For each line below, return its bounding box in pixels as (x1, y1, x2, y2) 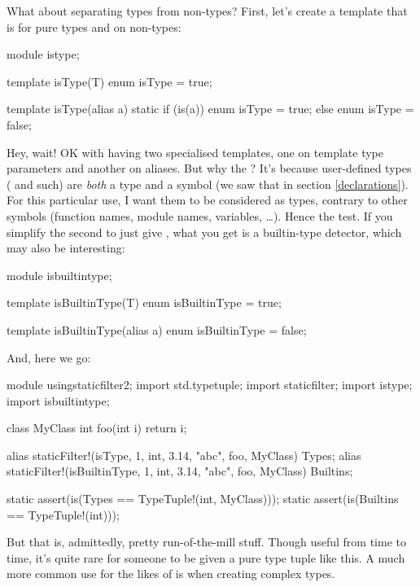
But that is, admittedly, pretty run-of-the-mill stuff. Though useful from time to (7, 533, 406, 550)
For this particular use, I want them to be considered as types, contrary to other (7, 191, 408, 208)
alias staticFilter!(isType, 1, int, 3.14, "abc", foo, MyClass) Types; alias (7, 446, 361, 463)
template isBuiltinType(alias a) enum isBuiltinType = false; (7, 321, 307, 338)
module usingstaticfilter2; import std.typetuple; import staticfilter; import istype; (7, 376, 413, 393)
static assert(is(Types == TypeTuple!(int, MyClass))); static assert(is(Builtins (7, 490, 399, 507)
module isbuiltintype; (7, 266, 112, 283)
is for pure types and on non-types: (7, 18, 182, 35)
